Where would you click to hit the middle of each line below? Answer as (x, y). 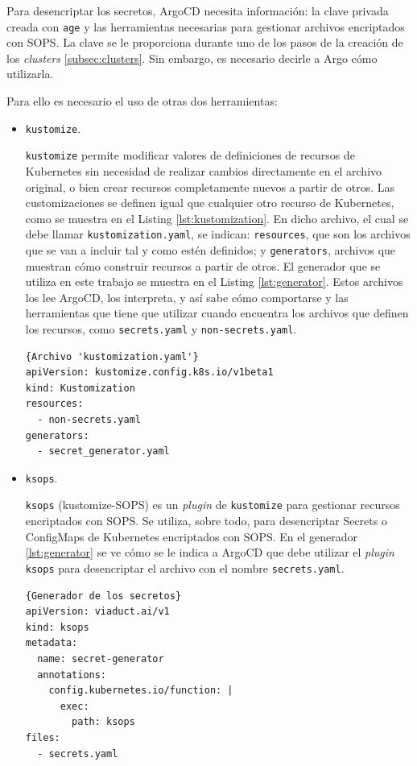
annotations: (72, 675)
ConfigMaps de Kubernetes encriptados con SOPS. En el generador (192, 536)
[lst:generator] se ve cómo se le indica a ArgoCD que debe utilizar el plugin (210, 552)
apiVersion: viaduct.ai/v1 (97, 612)
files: (43, 737)
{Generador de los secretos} (103, 596)
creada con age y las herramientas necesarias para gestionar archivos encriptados (206, 26)
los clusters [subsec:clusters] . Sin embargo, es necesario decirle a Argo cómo (192, 58)
